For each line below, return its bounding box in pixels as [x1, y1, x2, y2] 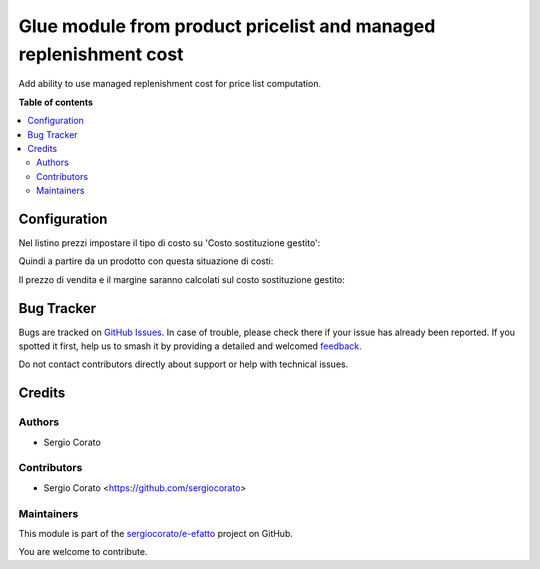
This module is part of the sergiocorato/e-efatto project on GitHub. [18, 527, 294, 539]
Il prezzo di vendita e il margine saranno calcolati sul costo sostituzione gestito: [18, 273, 345, 285]
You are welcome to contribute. [18, 546, 148, 558]
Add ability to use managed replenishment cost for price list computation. [18, 78, 322, 90]
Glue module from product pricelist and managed [18, 15, 436, 37]
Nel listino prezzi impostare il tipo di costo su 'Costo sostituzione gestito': [18, 236, 321, 249]
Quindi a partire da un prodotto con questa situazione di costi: [18, 255, 274, 267]
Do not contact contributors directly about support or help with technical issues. [18, 358, 349, 370]
